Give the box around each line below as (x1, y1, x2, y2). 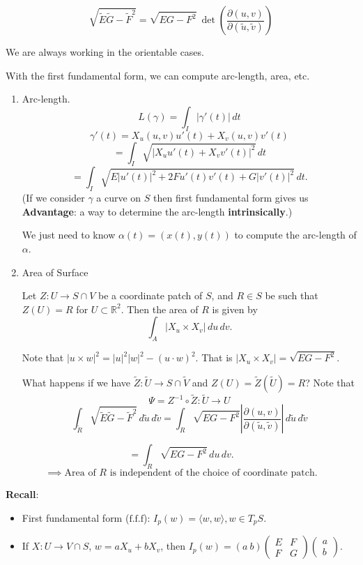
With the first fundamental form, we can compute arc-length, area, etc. (6, 68, 310, 82)
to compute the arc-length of (234, 227, 357, 242)
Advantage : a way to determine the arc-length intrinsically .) (22, 204, 293, 218)
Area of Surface (22, 264, 88, 279)
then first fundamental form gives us (153, 190, 309, 205)
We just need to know (22, 227, 116, 242)
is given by (212, 301, 258, 316)
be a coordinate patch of (98, 288, 203, 303)
